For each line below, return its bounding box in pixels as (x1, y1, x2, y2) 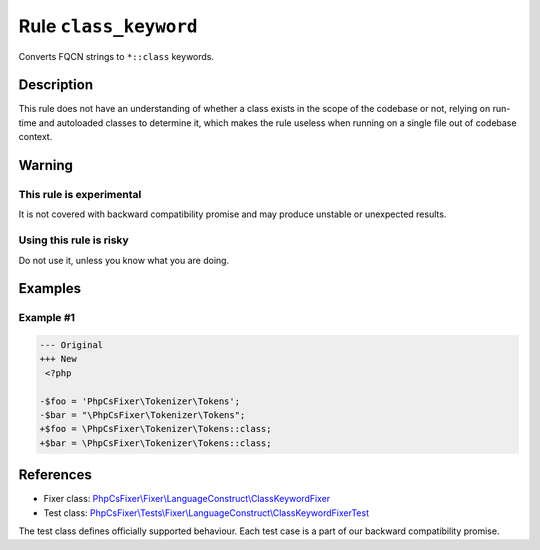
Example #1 (18, 311, 75, 325)
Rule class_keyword (18, 15, 198, 37)
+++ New (39, 353, 77, 365)
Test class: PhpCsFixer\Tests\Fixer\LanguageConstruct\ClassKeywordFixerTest (43, 506, 370, 519)
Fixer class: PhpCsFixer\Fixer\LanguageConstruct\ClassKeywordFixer (43, 493, 331, 505)
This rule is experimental (18, 188, 142, 202)
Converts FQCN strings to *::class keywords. (18, 50, 215, 62)
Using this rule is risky (18, 233, 129, 247)
